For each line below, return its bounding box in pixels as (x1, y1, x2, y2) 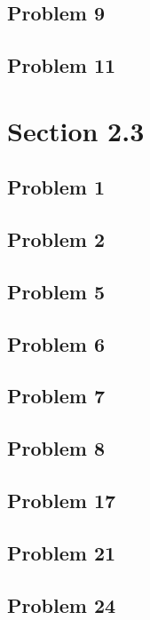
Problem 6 (7, 330, 105, 357)
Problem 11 (7, 52, 116, 79)
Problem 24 (7, 591, 116, 618)
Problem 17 (7, 487, 116, 514)
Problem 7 (7, 382, 105, 409)
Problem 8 (7, 434, 105, 462)
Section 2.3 (7, 112, 145, 148)
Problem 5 (7, 277, 105, 305)
